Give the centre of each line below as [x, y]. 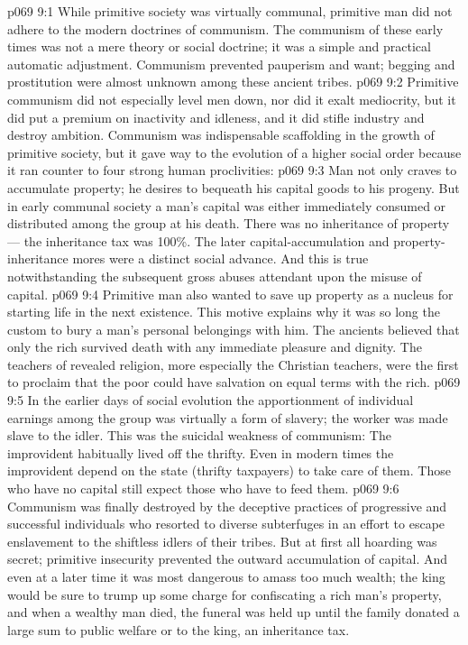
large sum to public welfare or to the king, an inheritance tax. [179, 629]
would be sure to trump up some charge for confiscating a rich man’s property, [225, 594]
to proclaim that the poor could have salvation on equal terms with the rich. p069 [234, 382]
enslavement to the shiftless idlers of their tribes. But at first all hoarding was [222, 541]
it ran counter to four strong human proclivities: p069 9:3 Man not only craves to [232, 170]
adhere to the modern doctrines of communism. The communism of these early [225, 28]
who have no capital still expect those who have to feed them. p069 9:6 [203, 488]
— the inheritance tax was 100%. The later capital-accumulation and [198, 240]
